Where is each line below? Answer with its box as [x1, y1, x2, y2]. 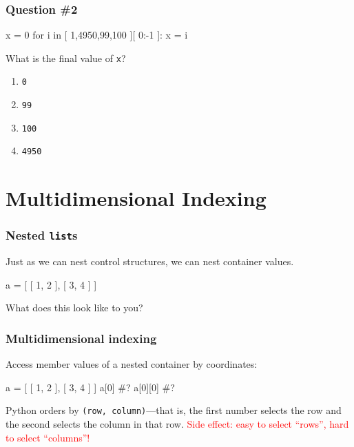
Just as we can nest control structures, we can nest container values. [6, 254, 294, 269]
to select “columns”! [6, 430, 90, 444]
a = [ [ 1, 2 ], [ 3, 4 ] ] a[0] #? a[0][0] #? [6, 380, 175, 394]
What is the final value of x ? [6, 50, 126, 65]
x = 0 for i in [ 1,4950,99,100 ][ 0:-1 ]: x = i [6, 28, 188, 42]
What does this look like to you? [6, 300, 143, 315]
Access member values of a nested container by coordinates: [6, 357, 258, 371]
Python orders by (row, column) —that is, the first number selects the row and [6, 403, 342, 417]
